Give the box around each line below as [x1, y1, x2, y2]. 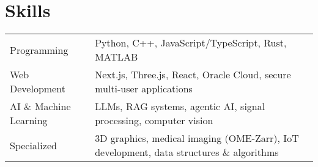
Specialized [10, 138, 57, 152]
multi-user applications [95, 81, 193, 96]
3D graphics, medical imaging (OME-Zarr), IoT [95, 131, 299, 146]
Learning [10, 113, 48, 128]
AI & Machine [10, 99, 71, 114]
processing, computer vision [95, 113, 213, 128]
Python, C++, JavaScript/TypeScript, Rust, [95, 35, 287, 50]
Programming [10, 42, 68, 57]
